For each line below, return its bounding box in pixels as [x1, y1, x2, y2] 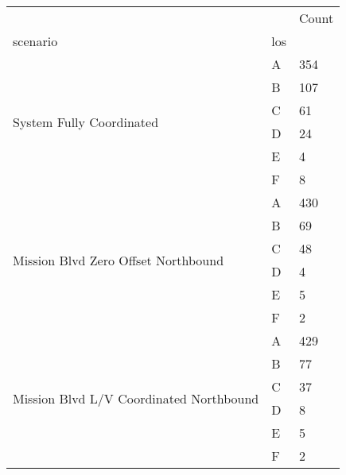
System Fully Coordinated [13, 112, 159, 131]
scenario [13, 32, 58, 50]
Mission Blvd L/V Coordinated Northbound [13, 388, 259, 407]
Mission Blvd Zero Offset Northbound [13, 250, 224, 269]
